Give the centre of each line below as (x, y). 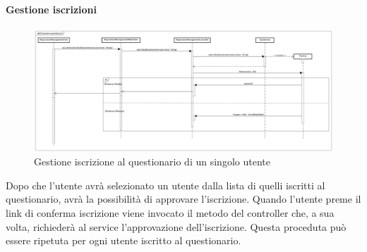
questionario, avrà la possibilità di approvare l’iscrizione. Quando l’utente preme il (183, 199)
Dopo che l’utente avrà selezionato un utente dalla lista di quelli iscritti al (166, 185)
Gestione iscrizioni (52, 9)
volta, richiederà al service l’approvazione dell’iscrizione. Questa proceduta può (176, 226)
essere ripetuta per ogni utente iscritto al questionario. (124, 240)
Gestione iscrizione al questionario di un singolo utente (152, 162)
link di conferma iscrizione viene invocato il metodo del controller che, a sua (170, 213)
